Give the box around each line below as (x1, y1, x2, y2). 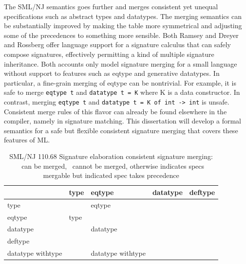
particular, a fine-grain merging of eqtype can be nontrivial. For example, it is (4, 77, 236, 88)
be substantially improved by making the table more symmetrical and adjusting (4, 20, 242, 31)
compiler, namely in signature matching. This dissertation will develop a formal (4, 116, 241, 126)
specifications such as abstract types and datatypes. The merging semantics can (4, 11, 242, 21)
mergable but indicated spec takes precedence (43, 170, 179, 180)
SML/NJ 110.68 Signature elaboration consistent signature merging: (9, 151, 213, 161)
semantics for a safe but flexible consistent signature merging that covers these (4, 125, 238, 135)
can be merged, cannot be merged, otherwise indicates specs (21, 160, 205, 171)
